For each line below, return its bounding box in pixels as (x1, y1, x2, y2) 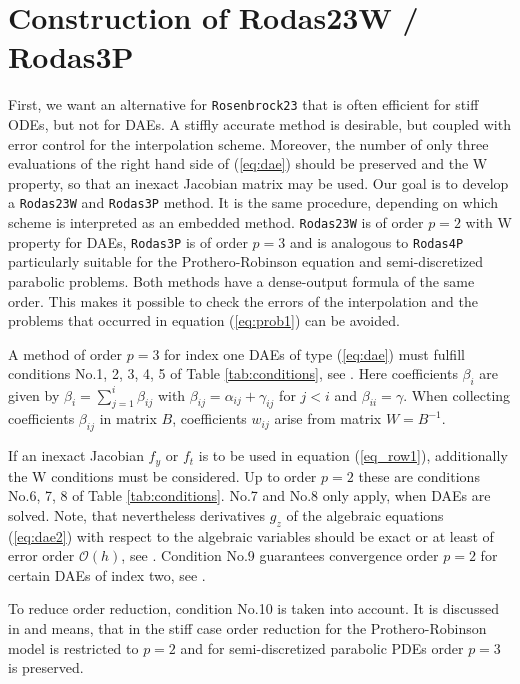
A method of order (8, 343, 123, 364)
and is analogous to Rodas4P (289, 231, 464, 252)
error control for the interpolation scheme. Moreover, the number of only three (8, 133, 489, 154)
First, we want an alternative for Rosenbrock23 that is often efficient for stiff (8, 94, 479, 115)
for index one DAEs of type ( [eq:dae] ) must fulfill (164, 343, 465, 364)
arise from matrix (274, 408, 382, 429)
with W (465, 212, 512, 232)
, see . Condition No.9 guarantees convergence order (121, 545, 439, 566)
